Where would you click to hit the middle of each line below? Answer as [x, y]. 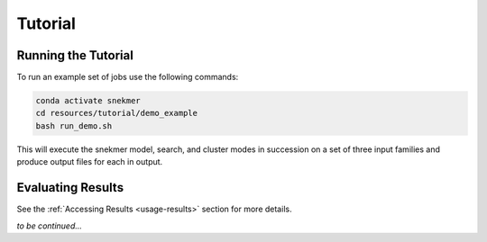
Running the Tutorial [75, 55]
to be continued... [50, 226]
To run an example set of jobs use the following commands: [128, 77]
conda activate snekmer [88, 101]
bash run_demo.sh [74, 125]
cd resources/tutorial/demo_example [117, 113]
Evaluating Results [70, 188]
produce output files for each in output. [90, 162]
